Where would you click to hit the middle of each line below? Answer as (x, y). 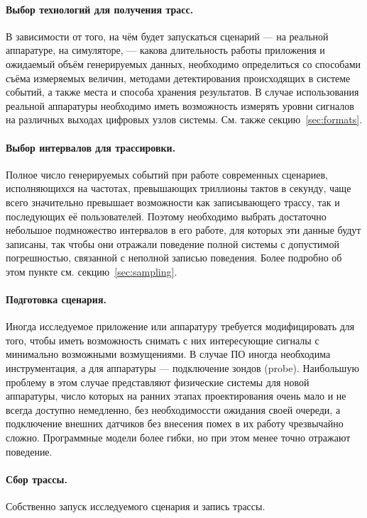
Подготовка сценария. (56, 299)
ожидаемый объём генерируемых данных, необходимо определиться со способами (183, 63)
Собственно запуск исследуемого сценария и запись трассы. (136, 506)
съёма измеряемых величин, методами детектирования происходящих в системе (178, 78)
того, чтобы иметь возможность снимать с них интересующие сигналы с (163, 340)
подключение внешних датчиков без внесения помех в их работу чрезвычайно (175, 423)
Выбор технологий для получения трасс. (100, 9)
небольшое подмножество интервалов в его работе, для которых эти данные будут (183, 230)
